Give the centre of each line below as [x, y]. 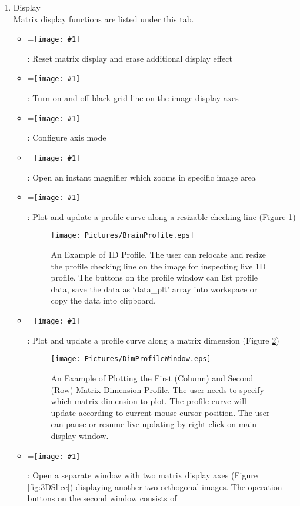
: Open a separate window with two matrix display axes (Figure [142, 475]
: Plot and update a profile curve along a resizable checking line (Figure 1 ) [161, 216]
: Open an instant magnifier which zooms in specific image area [141, 177]
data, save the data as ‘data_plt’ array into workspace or [154, 289]
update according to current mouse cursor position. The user [160, 412]
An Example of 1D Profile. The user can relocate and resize [158, 254]
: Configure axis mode [67, 137]
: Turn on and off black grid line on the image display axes [133, 98]
